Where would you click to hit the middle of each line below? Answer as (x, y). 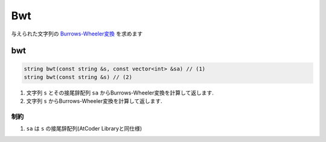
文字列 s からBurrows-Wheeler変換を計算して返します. (94, 101)
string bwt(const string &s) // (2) (78, 77)
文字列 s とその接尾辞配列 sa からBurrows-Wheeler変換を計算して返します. (120, 93)
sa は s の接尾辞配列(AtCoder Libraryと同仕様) (84, 129)
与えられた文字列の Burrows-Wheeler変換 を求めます (77, 34)
